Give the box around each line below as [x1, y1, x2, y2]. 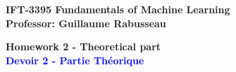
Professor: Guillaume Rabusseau [6, 15, 166, 30]
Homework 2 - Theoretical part [6, 39, 161, 54]
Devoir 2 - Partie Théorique [6, 52, 144, 67]
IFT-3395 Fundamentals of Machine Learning [6, 2, 230, 16]
